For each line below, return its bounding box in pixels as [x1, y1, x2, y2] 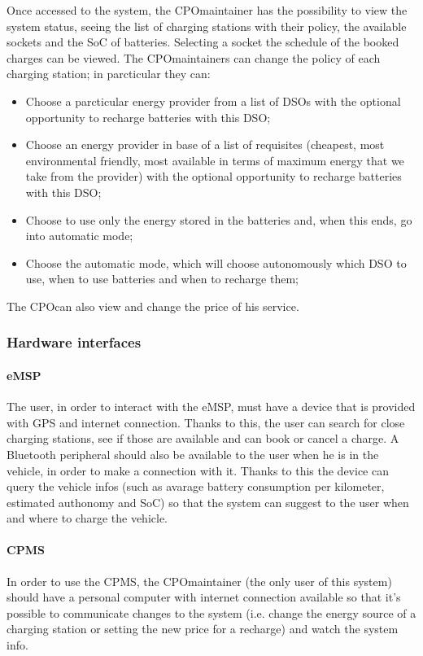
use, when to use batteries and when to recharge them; [25, 270, 299, 287]
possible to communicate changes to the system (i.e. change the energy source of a [7, 604, 416, 621]
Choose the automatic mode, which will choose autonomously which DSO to [25, 254, 407, 271]
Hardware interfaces [7, 332, 142, 352]
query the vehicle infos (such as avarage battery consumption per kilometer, [7, 478, 385, 495]
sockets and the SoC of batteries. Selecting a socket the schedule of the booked [7, 33, 399, 50]
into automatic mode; [25, 227, 133, 244]
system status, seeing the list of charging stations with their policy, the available [7, 17, 407, 34]
